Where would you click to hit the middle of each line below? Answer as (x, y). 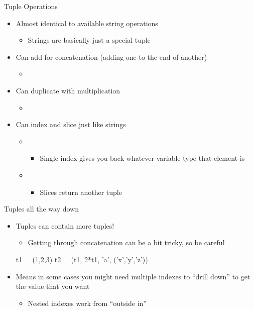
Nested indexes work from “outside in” (87, 303)
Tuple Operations (31, 6)
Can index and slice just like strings (71, 124)
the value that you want (53, 286)
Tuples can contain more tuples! (65, 225)
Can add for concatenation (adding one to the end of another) (111, 57)
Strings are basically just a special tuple (89, 40)
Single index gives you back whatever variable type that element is (142, 158)
